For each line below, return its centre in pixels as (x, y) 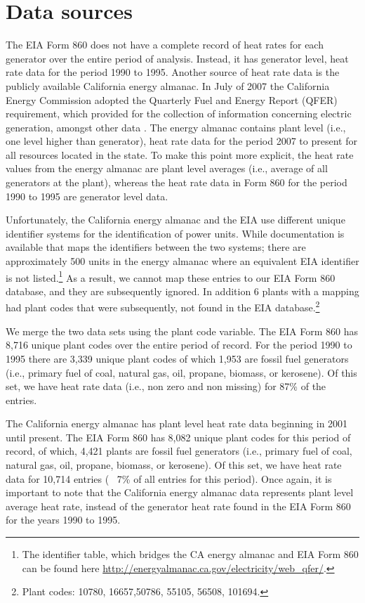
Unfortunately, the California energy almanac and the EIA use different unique (175, 220)
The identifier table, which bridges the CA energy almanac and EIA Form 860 (190, 554)
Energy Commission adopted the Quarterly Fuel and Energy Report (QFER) (172, 99)
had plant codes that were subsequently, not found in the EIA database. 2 (163, 306)
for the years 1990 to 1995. (63, 520)
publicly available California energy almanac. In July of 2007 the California (168, 85)
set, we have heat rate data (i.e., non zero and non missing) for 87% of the (166, 386)
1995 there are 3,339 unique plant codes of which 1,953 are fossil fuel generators (177, 358)
